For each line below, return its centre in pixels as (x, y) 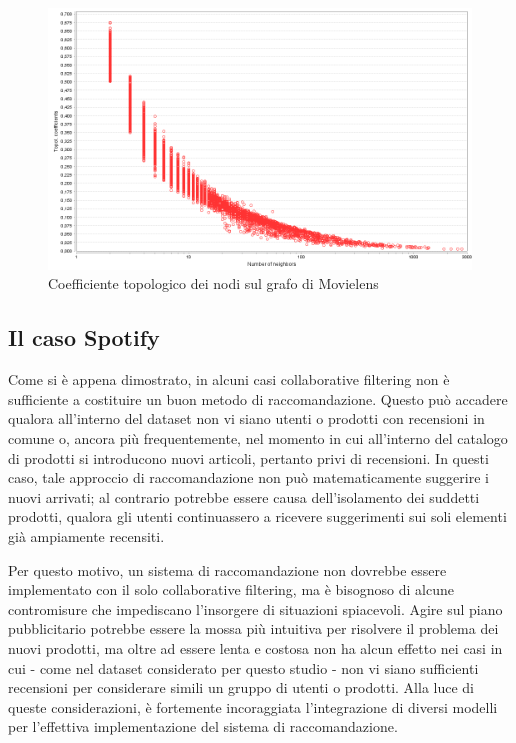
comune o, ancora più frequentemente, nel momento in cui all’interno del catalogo (258, 438)
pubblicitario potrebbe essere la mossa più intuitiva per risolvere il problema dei (253, 628)
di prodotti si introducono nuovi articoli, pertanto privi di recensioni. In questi (248, 457)
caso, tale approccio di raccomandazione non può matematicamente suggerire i (248, 477)
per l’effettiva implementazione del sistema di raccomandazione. (203, 726)
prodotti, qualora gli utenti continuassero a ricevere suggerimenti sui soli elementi (257, 516)
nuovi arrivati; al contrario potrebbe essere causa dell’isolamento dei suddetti (244, 496)
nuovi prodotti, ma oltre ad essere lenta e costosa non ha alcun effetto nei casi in (255, 647)
